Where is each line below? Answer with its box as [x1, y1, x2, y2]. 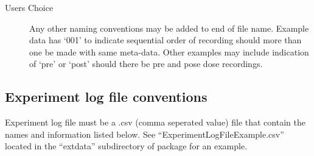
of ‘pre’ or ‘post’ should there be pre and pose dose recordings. [29, 57, 263, 70]
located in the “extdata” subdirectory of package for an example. [5, 140, 248, 152]
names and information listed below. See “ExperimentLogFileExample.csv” [5, 127, 284, 140]
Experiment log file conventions [5, 87, 208, 106]
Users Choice [5, 1, 54, 13]
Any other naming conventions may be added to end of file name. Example [29, 21, 309, 34]
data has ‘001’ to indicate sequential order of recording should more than [29, 34, 302, 46]
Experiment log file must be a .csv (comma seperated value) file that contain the [5, 116, 305, 129]
